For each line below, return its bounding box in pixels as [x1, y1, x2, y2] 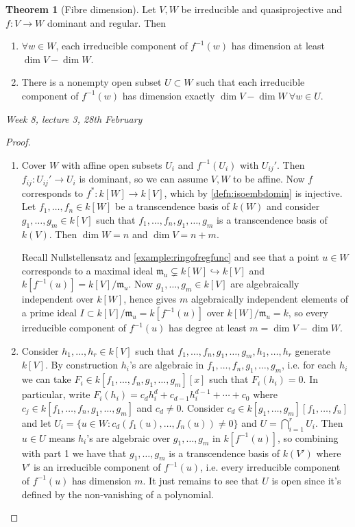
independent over [21, 292, 94, 306]
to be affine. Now [233, 172, 305, 186]
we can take [21, 372, 71, 386]
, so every [288, 305, 328, 320]
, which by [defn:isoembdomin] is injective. [164, 185, 343, 200]
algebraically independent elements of [191, 292, 349, 306]
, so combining [278, 430, 339, 445]
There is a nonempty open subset [21, 75, 162, 89]
